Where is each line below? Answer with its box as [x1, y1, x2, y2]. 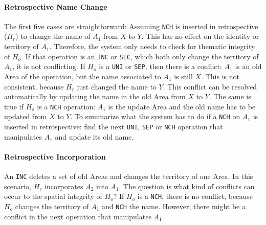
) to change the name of [15, 31, 91, 41]
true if [4, 101, 24, 111]
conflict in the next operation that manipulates [4, 211, 151, 221]
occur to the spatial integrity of [4, 191, 102, 201]
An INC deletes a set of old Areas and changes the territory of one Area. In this [4, 171, 253, 182]
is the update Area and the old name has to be [108, 101, 256, 111]
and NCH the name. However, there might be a [102, 201, 246, 211]
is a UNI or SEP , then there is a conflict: [99, 61, 222, 72]
